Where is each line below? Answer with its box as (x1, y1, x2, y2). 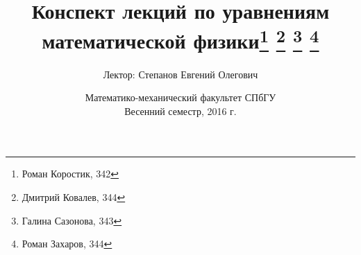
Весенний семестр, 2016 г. (124, 103, 237, 118)
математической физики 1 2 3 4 (42, 24, 319, 55)
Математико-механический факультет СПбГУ (85, 90, 276, 105)
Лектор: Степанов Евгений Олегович (103, 67, 258, 81)
